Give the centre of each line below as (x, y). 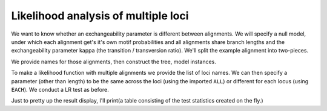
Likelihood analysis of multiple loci (100, 16)
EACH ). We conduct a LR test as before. (60, 89)
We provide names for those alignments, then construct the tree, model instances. (114, 62)
